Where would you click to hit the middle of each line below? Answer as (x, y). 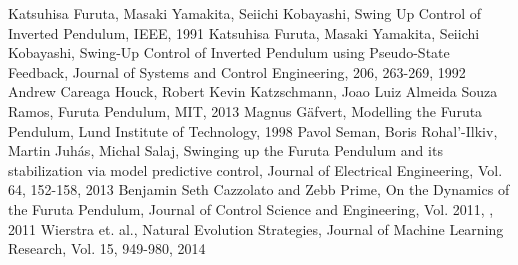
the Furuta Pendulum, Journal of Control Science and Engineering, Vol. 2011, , (251, 208)
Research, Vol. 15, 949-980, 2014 (107, 248)
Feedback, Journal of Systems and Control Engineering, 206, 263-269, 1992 (237, 71)
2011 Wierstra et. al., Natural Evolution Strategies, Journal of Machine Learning (256, 228)
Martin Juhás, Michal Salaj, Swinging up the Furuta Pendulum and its (225, 150)
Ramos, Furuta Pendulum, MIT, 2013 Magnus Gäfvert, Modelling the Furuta (245, 110)
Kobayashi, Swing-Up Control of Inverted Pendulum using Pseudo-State (229, 52)
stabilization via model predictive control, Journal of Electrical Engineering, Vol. (255, 169)
